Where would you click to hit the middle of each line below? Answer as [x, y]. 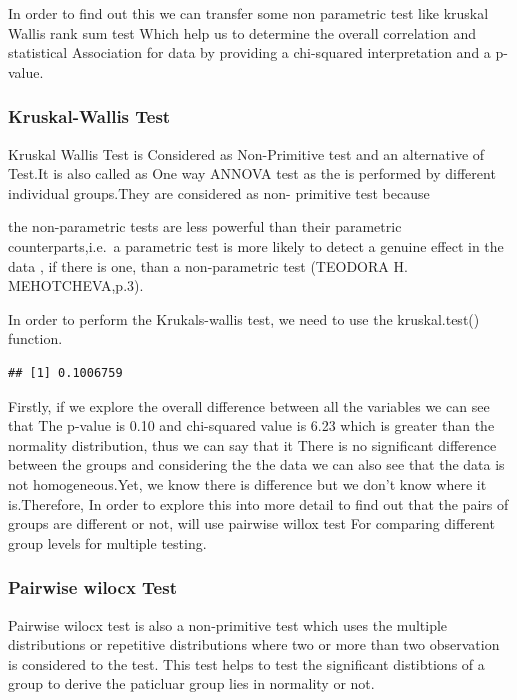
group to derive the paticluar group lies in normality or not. [191, 683]
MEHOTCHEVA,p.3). [76, 285]
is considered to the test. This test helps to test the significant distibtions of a [246, 663]
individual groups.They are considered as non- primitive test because [219, 192]
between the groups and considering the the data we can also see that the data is [256, 464]
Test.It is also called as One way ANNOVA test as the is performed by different [252, 173]
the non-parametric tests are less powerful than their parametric [205, 226]
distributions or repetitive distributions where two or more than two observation [254, 644]
